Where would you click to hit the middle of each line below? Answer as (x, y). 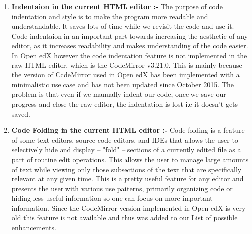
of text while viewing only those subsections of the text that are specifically (126, 169)
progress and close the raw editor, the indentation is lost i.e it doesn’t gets (125, 103)
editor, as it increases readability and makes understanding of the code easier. (130, 45)
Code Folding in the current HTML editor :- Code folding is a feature (128, 130)
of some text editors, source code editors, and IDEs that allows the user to (125, 140)
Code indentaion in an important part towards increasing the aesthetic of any (130, 35)
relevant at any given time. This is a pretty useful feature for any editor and (127, 179)
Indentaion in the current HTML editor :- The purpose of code (117, 6)
